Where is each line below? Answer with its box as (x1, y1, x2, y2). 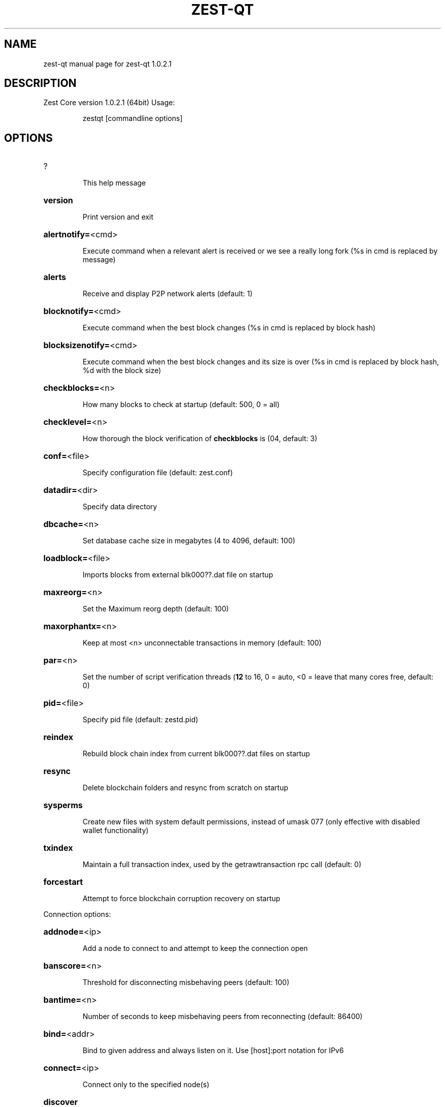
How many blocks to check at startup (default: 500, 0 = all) (82, 400, 280, 409)
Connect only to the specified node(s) (82, 1080, 210, 1089)
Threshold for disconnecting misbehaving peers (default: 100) (82, 978, 290, 987)
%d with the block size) (82, 366, 162, 375)
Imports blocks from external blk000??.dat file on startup (82, 570, 273, 579)
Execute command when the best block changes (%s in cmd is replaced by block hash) (82, 323, 376, 332)
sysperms (43, 800, 83, 811)
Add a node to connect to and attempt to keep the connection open (82, 944, 308, 953)
